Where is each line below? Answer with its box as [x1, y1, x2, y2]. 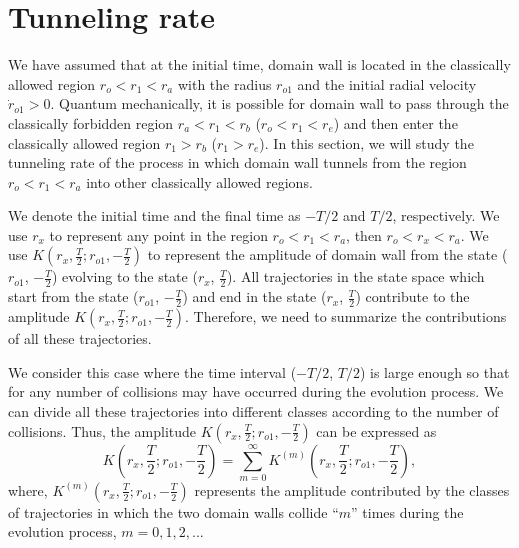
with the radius [177, 73, 272, 94]
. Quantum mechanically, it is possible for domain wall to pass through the [50, 93, 509, 114]
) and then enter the [333, 112, 458, 133]
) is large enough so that [359, 361, 510, 382]
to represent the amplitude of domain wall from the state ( [147, 244, 508, 265]
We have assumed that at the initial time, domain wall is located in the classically [8, 54, 511, 75]
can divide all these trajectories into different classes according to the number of [8, 400, 499, 421]
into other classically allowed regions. [86, 171, 313, 192]
